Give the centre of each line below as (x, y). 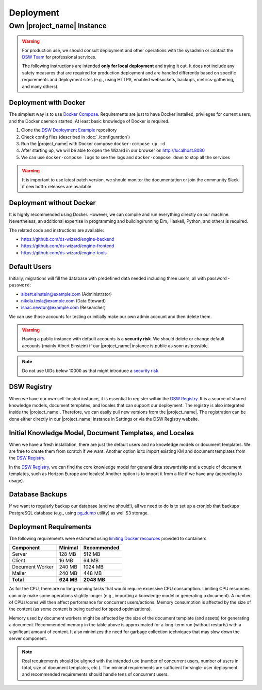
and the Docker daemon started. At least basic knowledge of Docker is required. (89, 121)
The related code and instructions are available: (57, 230)
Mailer (19, 573)
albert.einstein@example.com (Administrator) (66, 294)
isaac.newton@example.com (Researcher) (64, 308)
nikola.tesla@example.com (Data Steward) (64, 301)
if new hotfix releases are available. (57, 186)
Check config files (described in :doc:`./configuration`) (76, 137)
